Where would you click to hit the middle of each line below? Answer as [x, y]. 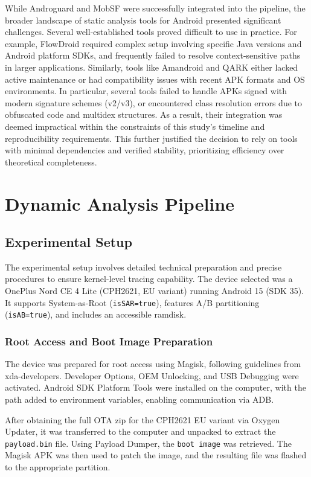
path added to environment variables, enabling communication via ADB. [139, 399]
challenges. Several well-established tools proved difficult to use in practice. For [151, 32]
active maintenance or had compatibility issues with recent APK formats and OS [155, 79]
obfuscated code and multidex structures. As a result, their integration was [144, 114]
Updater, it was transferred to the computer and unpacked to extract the [140, 431]
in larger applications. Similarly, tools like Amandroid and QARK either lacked [152, 67]
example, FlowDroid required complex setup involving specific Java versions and [153, 43]
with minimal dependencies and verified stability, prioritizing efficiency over [145, 150]
